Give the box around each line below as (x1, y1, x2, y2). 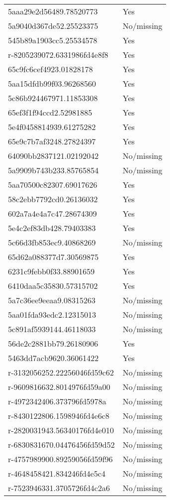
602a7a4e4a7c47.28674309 (8, 208, 97, 219)
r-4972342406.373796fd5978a (8, 395, 106, 407)
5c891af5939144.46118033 (8, 323, 96, 335)
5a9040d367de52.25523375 (8, 20, 98, 31)
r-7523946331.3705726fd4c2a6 (8, 482, 110, 494)
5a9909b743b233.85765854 (8, 164, 99, 176)
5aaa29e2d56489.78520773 (8, 5, 98, 17)
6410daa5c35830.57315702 (8, 280, 98, 291)
